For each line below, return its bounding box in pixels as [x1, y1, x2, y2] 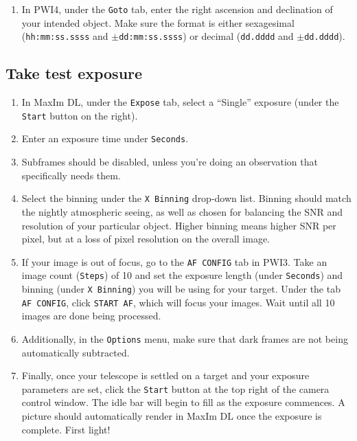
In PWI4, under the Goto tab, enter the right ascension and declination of [21, 2, 333, 16]
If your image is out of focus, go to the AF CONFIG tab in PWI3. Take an [21, 254, 327, 269]
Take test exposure [5, 63, 143, 84]
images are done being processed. [21, 308, 161, 323]
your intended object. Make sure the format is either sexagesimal [21, 15, 295, 30]
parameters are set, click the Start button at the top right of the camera [21, 381, 330, 396]
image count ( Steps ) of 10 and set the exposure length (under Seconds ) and [21, 268, 343, 282]
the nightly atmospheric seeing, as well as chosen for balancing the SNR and [21, 204, 343, 218]
